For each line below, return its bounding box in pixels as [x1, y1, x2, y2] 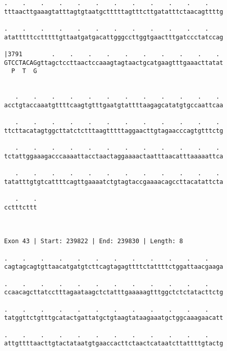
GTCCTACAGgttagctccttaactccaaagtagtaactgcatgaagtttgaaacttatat [4, 59, 223, 66]
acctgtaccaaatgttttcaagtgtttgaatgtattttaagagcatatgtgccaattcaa [4, 101, 223, 109]
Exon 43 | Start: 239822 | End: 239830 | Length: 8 [4, 238, 183, 245]
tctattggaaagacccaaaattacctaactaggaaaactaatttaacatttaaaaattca [4, 152, 223, 160]
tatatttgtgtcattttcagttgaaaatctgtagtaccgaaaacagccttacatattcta [4, 178, 223, 185]
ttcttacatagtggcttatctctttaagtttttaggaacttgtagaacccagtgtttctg [4, 127, 223, 134]
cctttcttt [4, 203, 37, 211]
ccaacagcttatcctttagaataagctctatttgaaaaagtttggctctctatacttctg [4, 289, 223, 296]
